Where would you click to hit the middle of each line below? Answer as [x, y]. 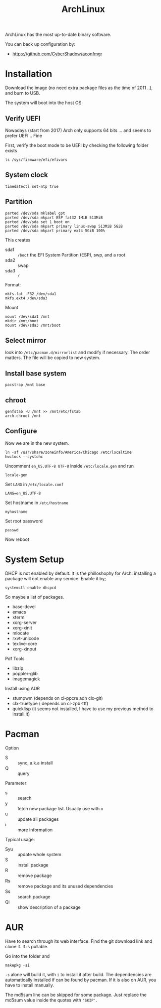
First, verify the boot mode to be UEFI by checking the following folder [77, 145]
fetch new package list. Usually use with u [60, 808]
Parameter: [17, 783]
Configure [21, 431]
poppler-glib [25, 673]
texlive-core [25, 643]
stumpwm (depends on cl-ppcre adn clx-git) [57, 698]
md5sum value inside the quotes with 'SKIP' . [51, 1000]
